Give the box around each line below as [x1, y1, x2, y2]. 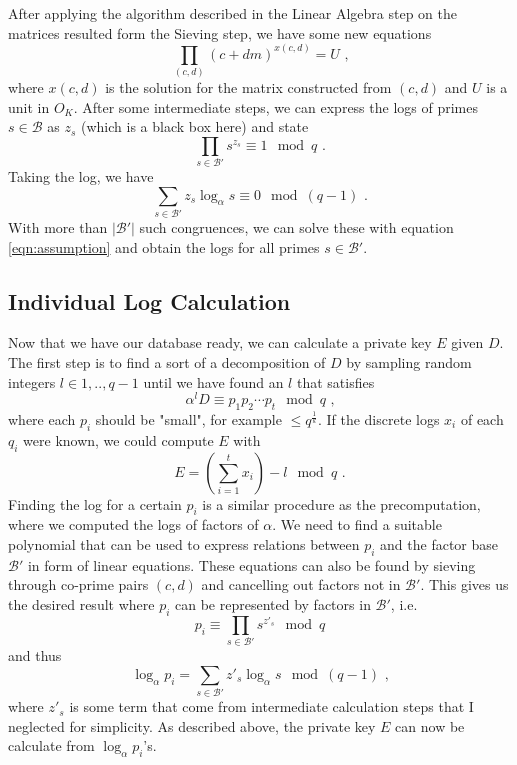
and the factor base [380, 534, 499, 555]
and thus [8, 645, 62, 666]
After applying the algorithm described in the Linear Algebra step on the [8, 3, 457, 23]
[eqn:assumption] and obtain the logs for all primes [8, 236, 320, 257]
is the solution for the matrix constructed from [105, 76, 392, 97]
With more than [8, 216, 108, 237]
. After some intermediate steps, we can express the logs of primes [73, 96, 478, 117]
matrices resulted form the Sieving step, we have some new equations [8, 22, 432, 43]
